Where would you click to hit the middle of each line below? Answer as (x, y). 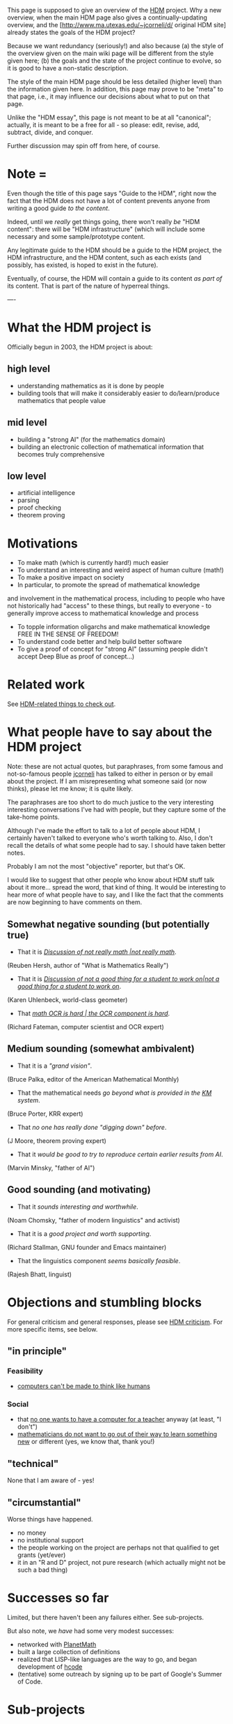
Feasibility (25, 1371)
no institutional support (50, 1540)
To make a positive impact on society (71, 577)
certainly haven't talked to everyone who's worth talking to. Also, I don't (110, 838)
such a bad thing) (42, 1570)
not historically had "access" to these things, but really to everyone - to (110, 606)
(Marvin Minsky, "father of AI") (51, 1167)
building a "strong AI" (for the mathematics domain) (91, 439)
